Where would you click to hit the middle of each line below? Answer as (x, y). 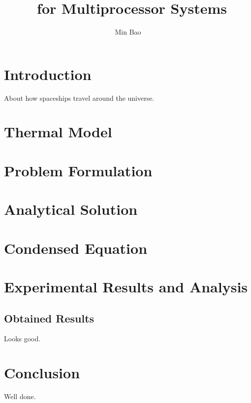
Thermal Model (58, 132)
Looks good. (22, 339)
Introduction (48, 74)
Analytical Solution (71, 209)
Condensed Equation (76, 248)
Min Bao (128, 32)
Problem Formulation (78, 170)
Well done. (20, 396)
